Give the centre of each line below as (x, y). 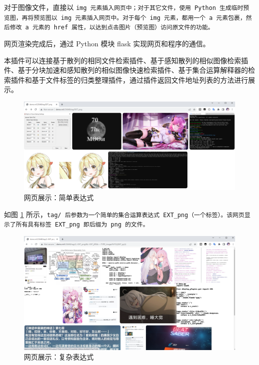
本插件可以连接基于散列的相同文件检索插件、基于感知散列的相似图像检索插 (126, 60)
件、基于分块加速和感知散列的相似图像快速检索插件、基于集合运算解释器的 (126, 70)
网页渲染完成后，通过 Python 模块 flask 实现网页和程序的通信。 (107, 43)
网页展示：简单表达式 (59, 197)
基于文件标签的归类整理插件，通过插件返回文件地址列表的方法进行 (140, 79)
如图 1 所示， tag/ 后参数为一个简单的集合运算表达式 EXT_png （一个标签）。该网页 (124, 214)
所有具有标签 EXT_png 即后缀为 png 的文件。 (82, 225)
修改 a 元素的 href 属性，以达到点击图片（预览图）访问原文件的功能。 (112, 28)
